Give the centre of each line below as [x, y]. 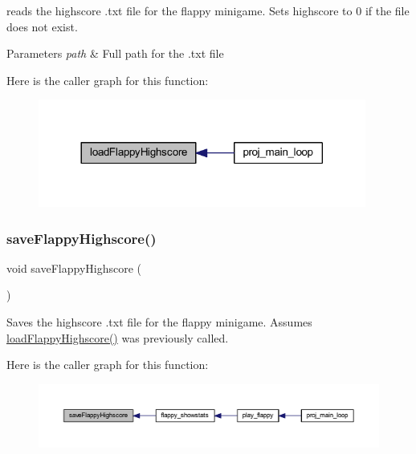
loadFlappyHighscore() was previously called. [118, 337]
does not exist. [42, 26]
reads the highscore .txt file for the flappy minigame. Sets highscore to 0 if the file [208, 10]
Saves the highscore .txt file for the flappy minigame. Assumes [159, 322]
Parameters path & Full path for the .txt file [115, 53]
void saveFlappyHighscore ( [74, 268]
